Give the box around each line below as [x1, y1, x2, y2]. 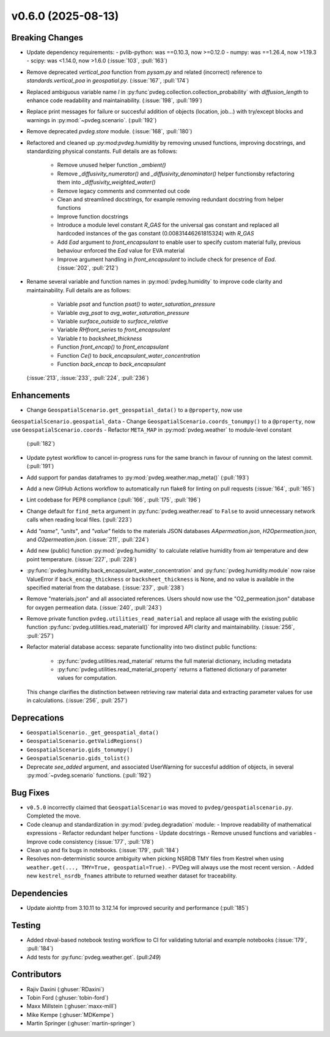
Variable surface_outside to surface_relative [57, 318, 169, 325]
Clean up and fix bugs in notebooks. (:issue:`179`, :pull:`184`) [26, 846, 179, 854]
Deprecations [11, 713, 64, 723]
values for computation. [57, 674, 117, 682]
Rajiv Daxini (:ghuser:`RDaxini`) [26, 985, 105, 993]
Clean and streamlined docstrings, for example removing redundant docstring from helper [57, 196, 284, 203]
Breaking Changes [11, 32, 84, 43]
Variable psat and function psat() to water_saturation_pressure [57, 300, 216, 308]
